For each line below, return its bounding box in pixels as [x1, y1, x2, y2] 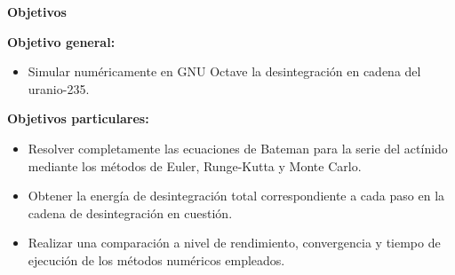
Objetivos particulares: [7, 109, 149, 128]
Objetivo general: [7, 32, 116, 51]
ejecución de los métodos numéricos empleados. [28, 250, 285, 269]
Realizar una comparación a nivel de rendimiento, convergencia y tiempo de [28, 233, 441, 252]
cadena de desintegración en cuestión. [28, 203, 233, 222]
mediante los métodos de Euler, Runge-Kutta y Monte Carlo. [28, 156, 362, 175]
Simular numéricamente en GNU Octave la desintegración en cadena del [28, 62, 421, 81]
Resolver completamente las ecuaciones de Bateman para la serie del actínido [28, 138, 448, 157]
